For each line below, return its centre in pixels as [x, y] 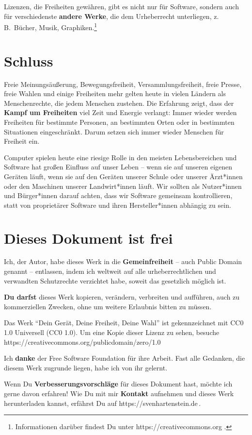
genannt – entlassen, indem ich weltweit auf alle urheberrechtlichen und [110, 271]
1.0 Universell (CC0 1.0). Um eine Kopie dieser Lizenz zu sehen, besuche [112, 332]
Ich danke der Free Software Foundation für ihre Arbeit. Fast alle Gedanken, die [125, 358]
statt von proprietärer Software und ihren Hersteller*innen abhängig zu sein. [118, 205]
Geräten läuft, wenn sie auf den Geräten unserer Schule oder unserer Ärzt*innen [123, 176]
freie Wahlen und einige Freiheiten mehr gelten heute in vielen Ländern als [115, 93]
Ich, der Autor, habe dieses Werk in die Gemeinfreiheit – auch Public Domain [123, 261]
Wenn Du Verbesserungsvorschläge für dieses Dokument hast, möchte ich [118, 384]
